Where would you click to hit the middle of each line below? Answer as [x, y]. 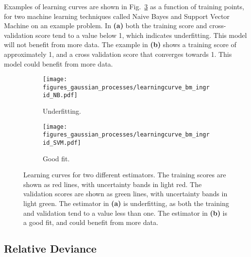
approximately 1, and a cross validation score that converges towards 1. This [118, 54]
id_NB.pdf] [60, 95]
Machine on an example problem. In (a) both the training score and [106, 26]
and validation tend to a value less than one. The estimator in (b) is [125, 213]
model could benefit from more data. [59, 63]
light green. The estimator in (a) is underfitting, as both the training [126, 203]
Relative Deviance [50, 248]
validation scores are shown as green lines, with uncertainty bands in [125, 194]
